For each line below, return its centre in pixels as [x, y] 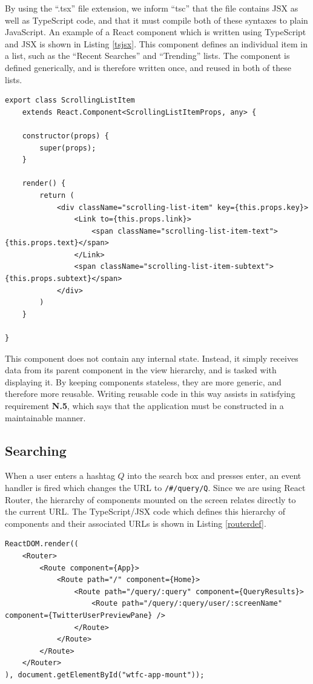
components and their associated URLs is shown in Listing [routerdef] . [136, 523]
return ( [57, 195]
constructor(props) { [65, 136]
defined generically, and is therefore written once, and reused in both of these [148, 67]
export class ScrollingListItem [70, 100]
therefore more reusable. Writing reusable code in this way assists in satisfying [150, 394]
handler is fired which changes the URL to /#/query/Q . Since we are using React [155, 487]
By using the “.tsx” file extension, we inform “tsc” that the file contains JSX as [152, 8]
